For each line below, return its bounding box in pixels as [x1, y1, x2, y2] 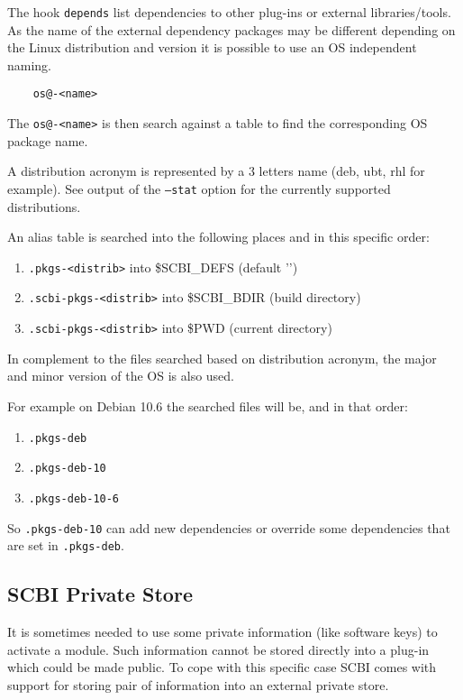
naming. [7, 55, 52, 74]
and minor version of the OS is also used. [7, 366, 234, 385]
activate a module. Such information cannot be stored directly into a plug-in [7, 640, 430, 659]
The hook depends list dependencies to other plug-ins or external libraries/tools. [7, 3, 451, 21]
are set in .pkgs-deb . [7, 536, 124, 555]
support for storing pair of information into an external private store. [7, 675, 389, 694]
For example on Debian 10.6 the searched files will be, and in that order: [7, 396, 408, 415]
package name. [7, 131, 88, 150]
